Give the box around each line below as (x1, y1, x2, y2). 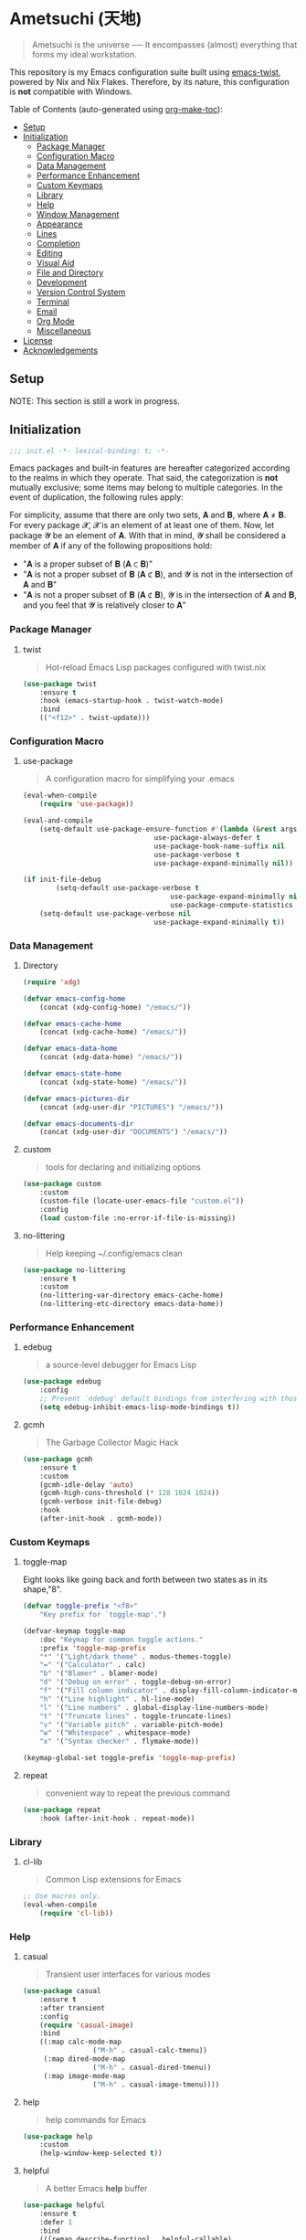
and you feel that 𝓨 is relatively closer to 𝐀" (22, 600, 186, 610)
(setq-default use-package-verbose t (56, 884, 199, 893)
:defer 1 (39, 2217, 73, 2226)
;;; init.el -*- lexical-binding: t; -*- (9, 446, 170, 455)
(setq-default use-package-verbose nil (39, 908, 192, 918)
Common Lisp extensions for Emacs (45, 1874, 182, 1885)
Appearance (36, 218, 84, 229)
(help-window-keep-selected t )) (39, 2149, 163, 2158)
